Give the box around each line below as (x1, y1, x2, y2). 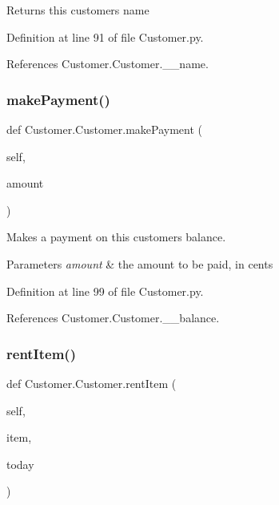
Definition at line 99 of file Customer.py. (6, 282, 204, 299)
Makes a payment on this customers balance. (6, 228, 226, 245)
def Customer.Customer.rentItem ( (6, 374, 177, 391)
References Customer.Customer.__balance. (6, 309, 220, 326)
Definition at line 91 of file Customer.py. (6, 28, 204, 45)
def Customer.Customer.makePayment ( (6, 121, 203, 137)
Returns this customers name (6, 2, 149, 18)
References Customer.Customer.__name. (6, 55, 209, 72)
